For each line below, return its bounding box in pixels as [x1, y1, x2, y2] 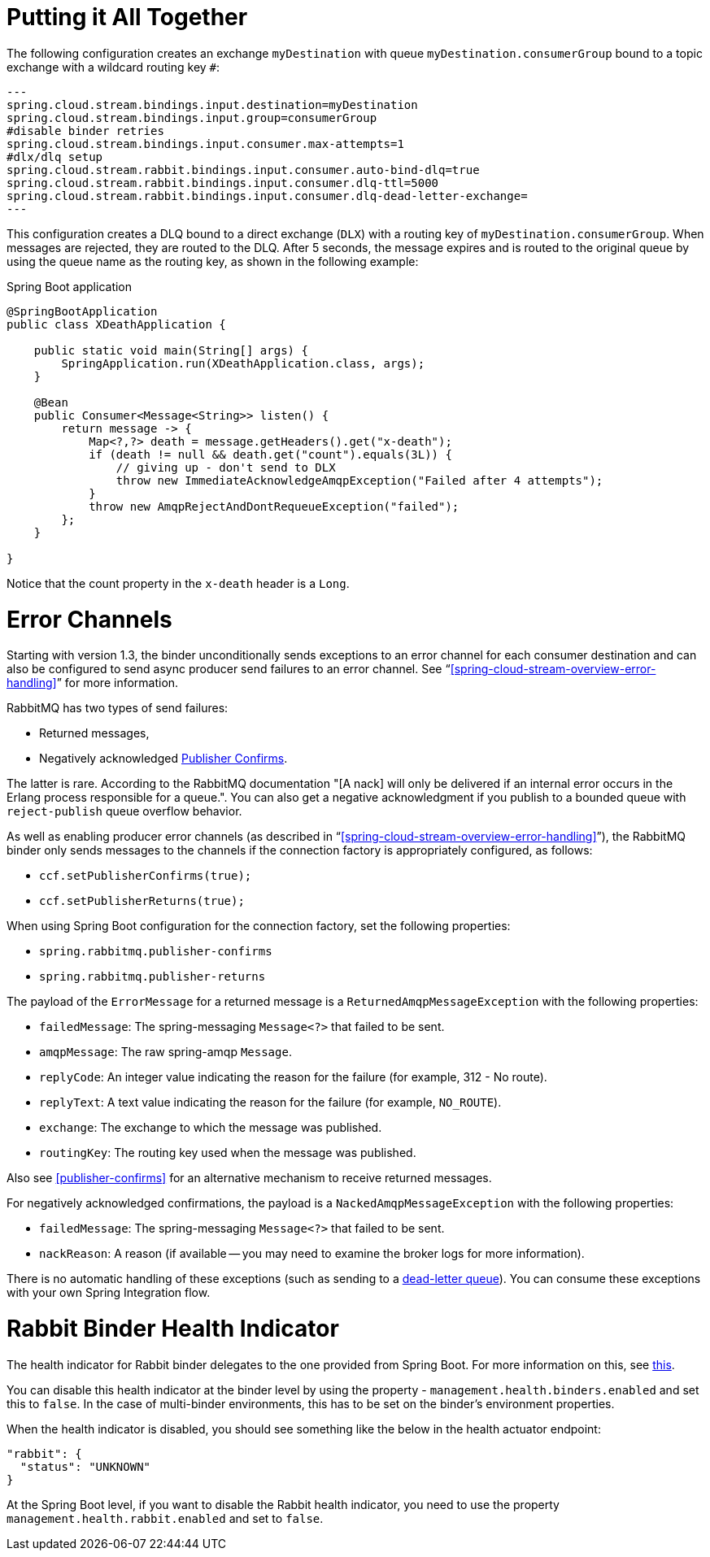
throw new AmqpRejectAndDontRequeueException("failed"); [89, 499, 460, 513]
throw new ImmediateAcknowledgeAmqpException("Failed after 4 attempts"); [115, 473, 603, 487]
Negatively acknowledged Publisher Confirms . [39, 751, 288, 766]
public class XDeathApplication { [7, 317, 226, 331]
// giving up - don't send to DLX [115, 460, 336, 474]
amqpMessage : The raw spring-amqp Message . [39, 1045, 292, 1059]
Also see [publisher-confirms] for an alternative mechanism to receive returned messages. [7, 1171, 492, 1185]
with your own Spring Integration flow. [7, 1285, 211, 1300]
